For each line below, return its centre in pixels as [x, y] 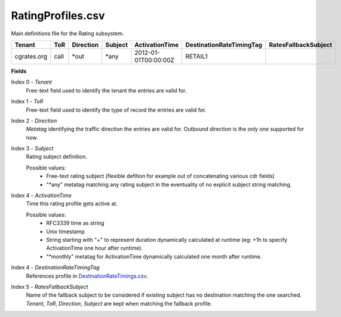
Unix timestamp [65, 231]
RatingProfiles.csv [58, 16]
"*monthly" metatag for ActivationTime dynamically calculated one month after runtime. [154, 256]
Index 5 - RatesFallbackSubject [50, 287]
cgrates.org [31, 56]
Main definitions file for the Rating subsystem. [67, 33]
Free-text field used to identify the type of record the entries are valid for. [116, 110]
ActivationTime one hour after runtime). [95, 248]
